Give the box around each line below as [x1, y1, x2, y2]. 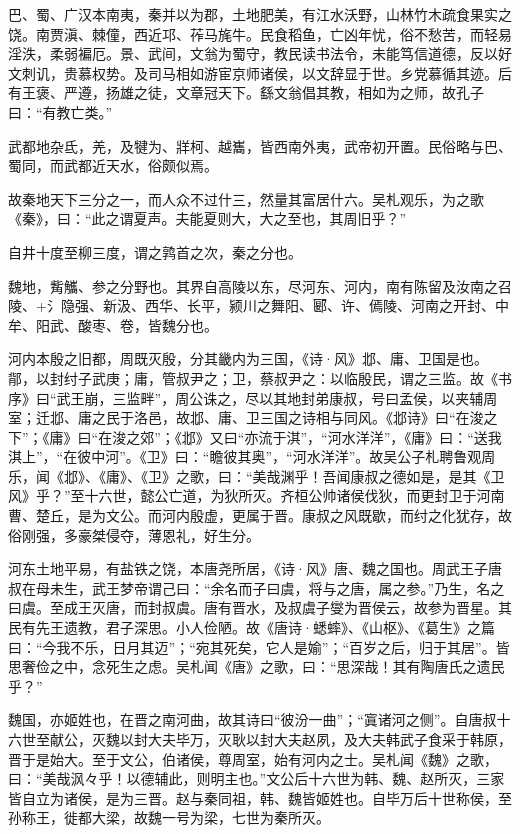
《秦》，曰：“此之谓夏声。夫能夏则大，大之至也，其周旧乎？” [8, 208, 407, 229]
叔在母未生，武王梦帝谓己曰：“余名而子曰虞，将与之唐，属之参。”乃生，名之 [8, 577, 505, 598]
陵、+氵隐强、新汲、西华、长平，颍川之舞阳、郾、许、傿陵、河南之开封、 [8, 295, 495, 316]
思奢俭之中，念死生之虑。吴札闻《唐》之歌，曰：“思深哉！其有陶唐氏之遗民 [8, 656, 505, 677]
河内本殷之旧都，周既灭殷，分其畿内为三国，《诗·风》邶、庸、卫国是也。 [8, 348, 488, 369]
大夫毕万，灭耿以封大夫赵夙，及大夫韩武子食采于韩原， [147, 729, 512, 749]
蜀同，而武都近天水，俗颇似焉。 [8, 155, 218, 176]
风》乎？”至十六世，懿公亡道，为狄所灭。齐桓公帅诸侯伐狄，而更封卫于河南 [8, 485, 505, 506]
